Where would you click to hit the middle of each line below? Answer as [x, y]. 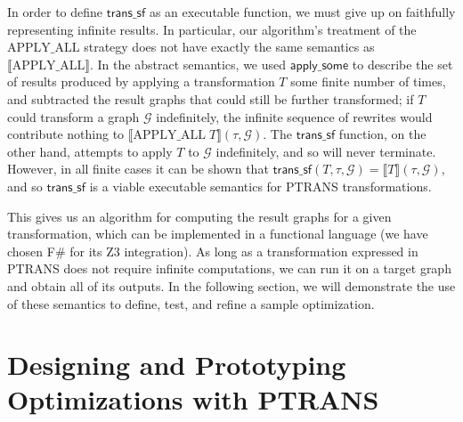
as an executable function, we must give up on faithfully [302, 12]
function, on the [382, 134]
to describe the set [402, 64]
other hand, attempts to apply [90, 151]
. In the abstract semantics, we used [188, 64]
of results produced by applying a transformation [141, 81]
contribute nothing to [66, 134]
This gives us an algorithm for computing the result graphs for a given [199, 216]
